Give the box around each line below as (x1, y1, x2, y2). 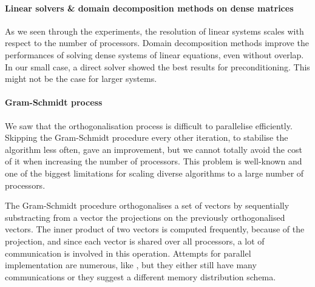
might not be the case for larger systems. (5, 72, 157, 85)
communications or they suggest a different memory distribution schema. (5, 270, 276, 283)
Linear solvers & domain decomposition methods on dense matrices (5, 1, 294, 14)
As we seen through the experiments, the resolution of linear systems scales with (5, 24, 304, 37)
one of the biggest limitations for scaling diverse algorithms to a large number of (5, 166, 304, 179)
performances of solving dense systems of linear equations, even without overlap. (5, 48, 304, 61)
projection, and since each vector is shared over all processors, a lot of (5, 234, 265, 247)
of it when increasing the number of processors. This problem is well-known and (5, 155, 302, 167)
